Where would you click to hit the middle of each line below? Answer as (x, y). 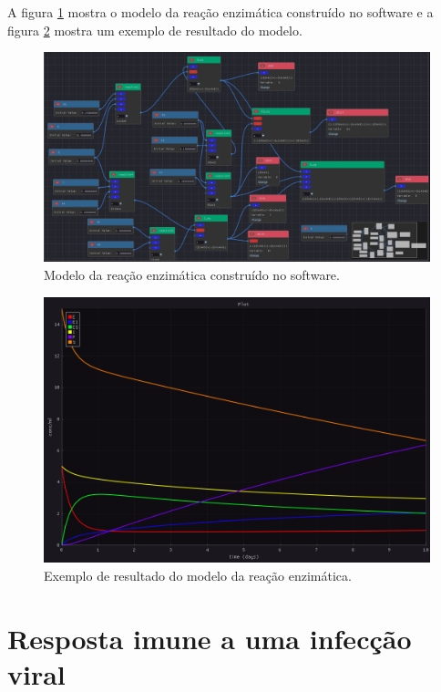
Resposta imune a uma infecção (210, 638)
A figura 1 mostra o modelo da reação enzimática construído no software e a (220, 12)
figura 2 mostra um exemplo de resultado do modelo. (155, 30)
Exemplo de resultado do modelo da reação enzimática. (198, 575)
